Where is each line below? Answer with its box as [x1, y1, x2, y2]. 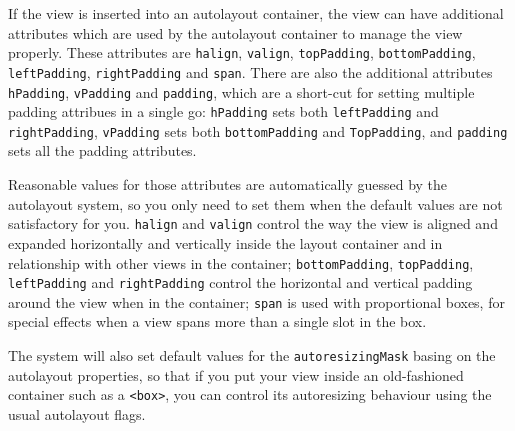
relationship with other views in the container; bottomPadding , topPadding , [8, 252, 474, 273]
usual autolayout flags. [8, 403, 146, 424]
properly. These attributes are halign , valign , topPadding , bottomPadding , [8, 42, 476, 63]
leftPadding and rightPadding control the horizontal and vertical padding [8, 272, 473, 293]
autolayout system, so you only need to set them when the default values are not [8, 193, 503, 214]
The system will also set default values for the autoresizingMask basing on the [8, 345, 496, 366]
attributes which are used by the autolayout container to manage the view [8, 22, 463, 43]
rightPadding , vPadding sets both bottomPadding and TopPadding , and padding [8, 120, 508, 141]
